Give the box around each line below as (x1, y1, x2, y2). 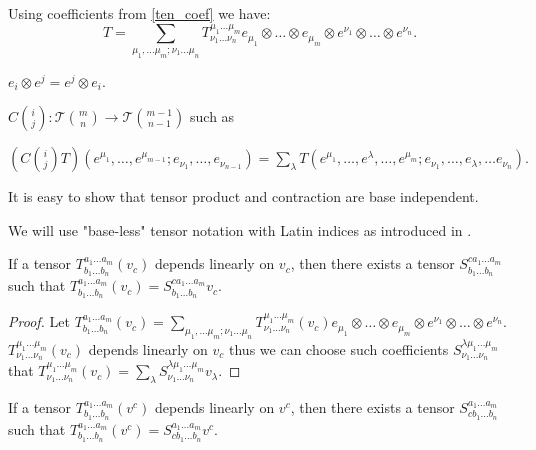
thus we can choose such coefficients (229, 338, 449, 359)
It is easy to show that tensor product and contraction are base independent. (8, 186, 479, 207)
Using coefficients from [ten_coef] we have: (8, 3, 271, 23)
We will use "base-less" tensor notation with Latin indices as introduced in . (8, 219, 472, 240)
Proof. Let (8, 311, 70, 332)
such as (190, 106, 235, 127)
